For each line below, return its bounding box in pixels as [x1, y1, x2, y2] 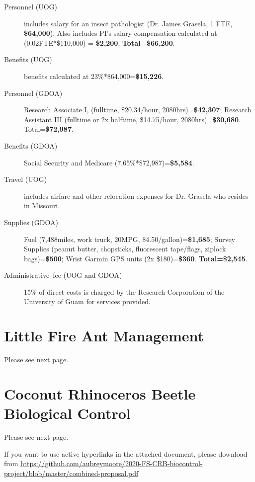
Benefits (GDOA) [4, 140, 58, 151]
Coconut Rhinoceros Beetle [4, 383, 196, 403]
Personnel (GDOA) [4, 87, 63, 98]
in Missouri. [24, 200, 60, 211]
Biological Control [4, 403, 131, 423]
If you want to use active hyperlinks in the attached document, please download [4, 448, 248, 459]
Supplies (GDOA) [4, 217, 58, 227]
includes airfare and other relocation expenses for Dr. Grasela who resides [24, 190, 249, 201]
